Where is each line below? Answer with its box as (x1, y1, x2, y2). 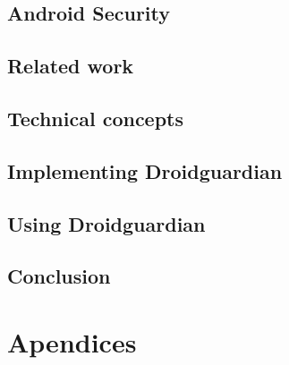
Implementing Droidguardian (7, 157, 283, 184)
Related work (7, 52, 134, 80)
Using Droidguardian (7, 209, 206, 237)
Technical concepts (7, 104, 184, 132)
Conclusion (7, 262, 111, 290)
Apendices (7, 323, 137, 360)
